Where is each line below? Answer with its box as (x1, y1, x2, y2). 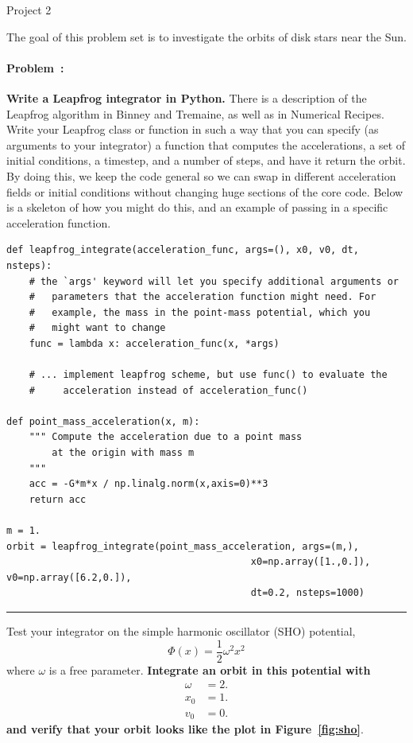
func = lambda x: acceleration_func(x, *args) (29, 337, 280, 349)
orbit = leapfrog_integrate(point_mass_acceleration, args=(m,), (6, 540, 359, 552)
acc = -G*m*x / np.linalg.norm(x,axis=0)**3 (29, 478, 268, 490)
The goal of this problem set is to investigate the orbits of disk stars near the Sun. (6, 28, 407, 45)
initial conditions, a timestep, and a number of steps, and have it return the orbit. (6, 152, 406, 169)
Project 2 (6, 2, 52, 18)
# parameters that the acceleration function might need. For (29, 291, 376, 303)
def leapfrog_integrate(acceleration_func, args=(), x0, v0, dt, (6, 244, 359, 256)
